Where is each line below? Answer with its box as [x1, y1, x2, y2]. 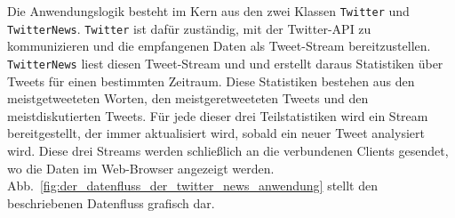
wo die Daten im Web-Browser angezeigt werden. [7, 158, 275, 177]
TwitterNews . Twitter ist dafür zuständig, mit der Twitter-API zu [7, 19, 371, 37]
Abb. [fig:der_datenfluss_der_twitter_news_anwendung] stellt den [7, 176, 378, 195]
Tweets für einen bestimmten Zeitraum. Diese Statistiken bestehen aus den [7, 71, 415, 90]
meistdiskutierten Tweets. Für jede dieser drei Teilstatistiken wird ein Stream [7, 106, 428, 125]
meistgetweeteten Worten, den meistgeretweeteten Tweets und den [7, 89, 369, 108]
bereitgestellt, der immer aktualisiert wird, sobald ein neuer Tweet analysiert [7, 124, 425, 142]
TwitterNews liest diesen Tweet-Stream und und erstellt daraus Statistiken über [7, 53, 443, 72]
